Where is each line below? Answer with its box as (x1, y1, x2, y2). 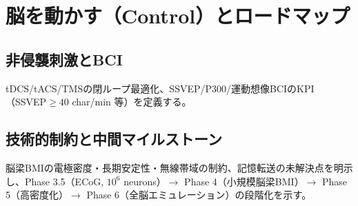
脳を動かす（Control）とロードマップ (6, 1, 350, 30)
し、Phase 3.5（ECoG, (6, 174, 104, 188)
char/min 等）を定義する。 (72, 94, 192, 109)
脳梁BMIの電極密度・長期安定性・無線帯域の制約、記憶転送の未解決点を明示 (6, 160, 353, 174)
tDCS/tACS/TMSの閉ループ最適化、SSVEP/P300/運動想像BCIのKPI (6, 81, 315, 95)
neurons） (123, 174, 166, 188)
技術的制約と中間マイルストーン (6, 128, 222, 150)
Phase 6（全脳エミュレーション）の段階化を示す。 (86, 187, 312, 202)
